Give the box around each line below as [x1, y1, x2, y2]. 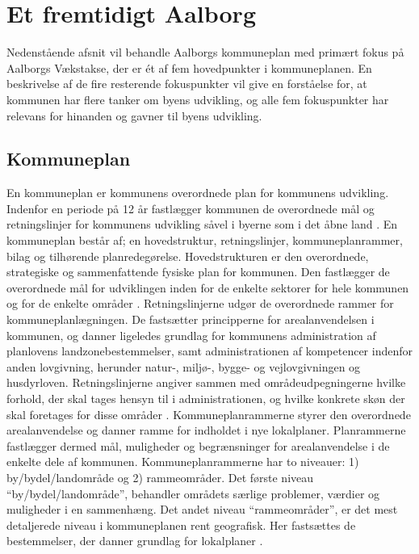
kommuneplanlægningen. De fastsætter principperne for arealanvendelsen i [6, 311, 375, 328]
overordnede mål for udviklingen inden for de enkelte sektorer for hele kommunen [6, 279, 409, 296]
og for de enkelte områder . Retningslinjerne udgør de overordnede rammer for [6, 295, 394, 312]
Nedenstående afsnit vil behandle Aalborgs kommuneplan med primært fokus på [6, 44, 404, 61]
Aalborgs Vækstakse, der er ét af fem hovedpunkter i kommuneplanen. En [6, 59, 372, 76]
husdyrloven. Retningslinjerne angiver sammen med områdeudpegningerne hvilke [6, 374, 406, 391]
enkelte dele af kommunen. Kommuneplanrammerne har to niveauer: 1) [6, 453, 359, 470]
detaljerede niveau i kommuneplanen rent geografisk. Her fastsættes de [6, 516, 356, 533]
